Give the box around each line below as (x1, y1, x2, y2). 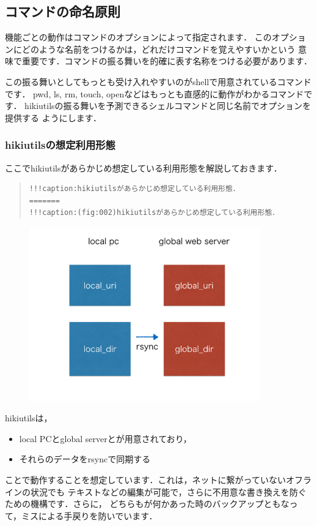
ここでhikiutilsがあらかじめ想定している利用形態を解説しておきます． (5, 161, 282, 174)
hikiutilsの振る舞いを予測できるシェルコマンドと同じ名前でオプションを (24, 99, 312, 112)
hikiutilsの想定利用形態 (5, 137, 115, 152)
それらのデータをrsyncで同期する (19, 453, 151, 465)
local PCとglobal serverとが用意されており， (19, 432, 192, 445)
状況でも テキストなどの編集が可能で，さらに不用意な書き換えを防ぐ (30, 485, 307, 498)
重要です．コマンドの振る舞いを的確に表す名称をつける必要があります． (21, 54, 312, 67)
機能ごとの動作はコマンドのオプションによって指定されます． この (5, 31, 272, 43)
